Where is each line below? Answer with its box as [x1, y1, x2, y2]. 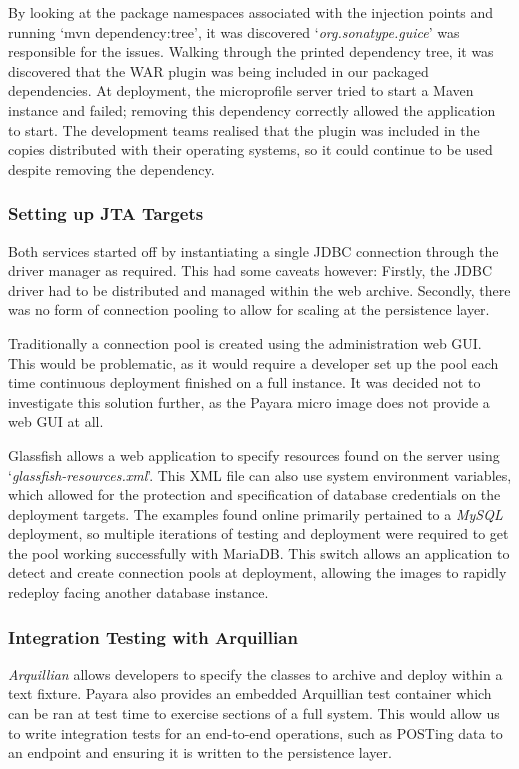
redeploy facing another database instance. [8, 582, 269, 603]
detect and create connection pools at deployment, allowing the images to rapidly [8, 562, 507, 583]
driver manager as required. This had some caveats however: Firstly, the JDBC [8, 260, 493, 281]
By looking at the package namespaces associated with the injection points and [8, 2, 494, 22]
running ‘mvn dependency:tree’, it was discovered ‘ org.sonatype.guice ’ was [8, 21, 460, 42]
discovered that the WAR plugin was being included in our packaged [8, 60, 429, 81]
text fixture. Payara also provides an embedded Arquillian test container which [8, 683, 492, 704]
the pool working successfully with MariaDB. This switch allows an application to [8, 542, 510, 563]
